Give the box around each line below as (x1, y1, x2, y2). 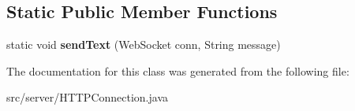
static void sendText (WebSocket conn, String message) (6, 36, 281, 53)
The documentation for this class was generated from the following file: (6, 62, 349, 79)
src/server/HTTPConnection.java (6, 89, 169, 105)
